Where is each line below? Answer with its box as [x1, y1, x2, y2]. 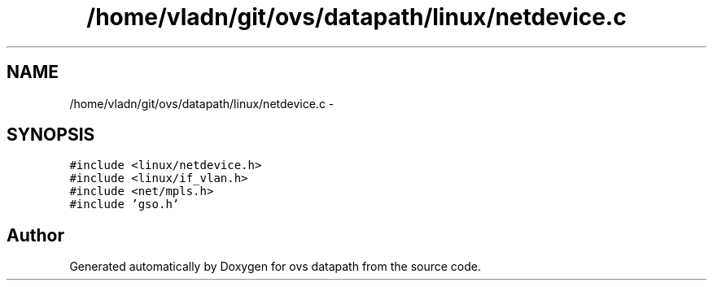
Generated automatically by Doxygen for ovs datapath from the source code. [69, 259, 482, 274]
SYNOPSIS [7, 124, 95, 146]
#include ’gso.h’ [69, 198, 180, 211]
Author [7, 224, 64, 246]
